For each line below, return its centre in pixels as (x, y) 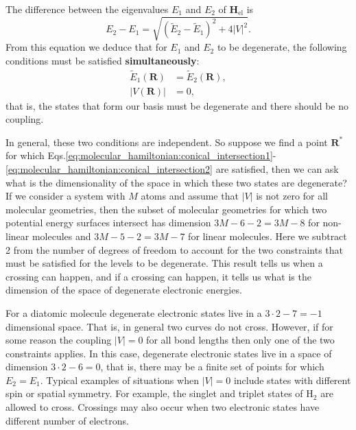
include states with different (292, 380)
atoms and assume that (190, 196)
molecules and (61, 236)
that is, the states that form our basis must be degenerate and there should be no (177, 105)
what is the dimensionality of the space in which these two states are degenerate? (176, 182)
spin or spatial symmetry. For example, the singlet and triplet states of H (159, 393)
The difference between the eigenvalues (87, 9)
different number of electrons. (67, 420)
